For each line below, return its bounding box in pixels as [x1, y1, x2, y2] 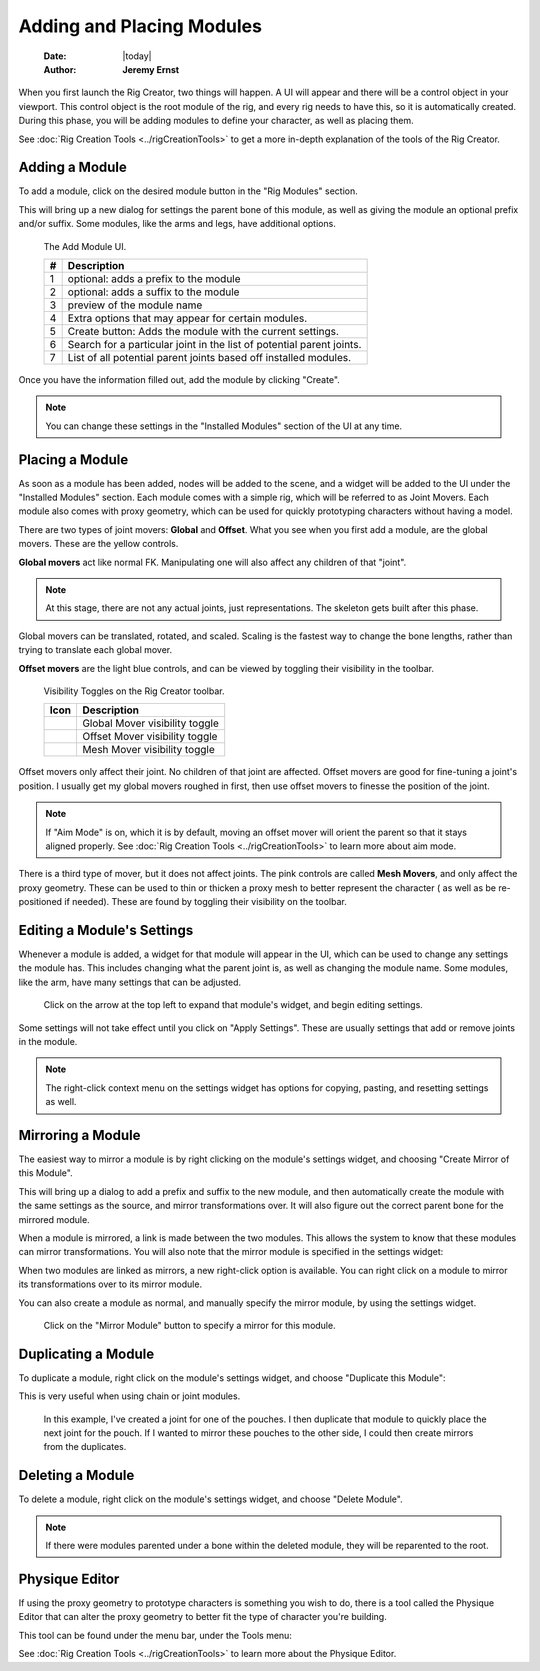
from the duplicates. [43, 1441, 127, 1453]
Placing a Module [18, 451, 129, 468]
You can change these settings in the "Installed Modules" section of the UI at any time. [45, 420, 403, 432]
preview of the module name [67, 298, 203, 312]
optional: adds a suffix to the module [67, 285, 240, 299]
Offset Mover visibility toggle [81, 730, 218, 744]
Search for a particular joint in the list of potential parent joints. [67, 337, 362, 351]
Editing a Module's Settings [18, 921, 194, 939]
